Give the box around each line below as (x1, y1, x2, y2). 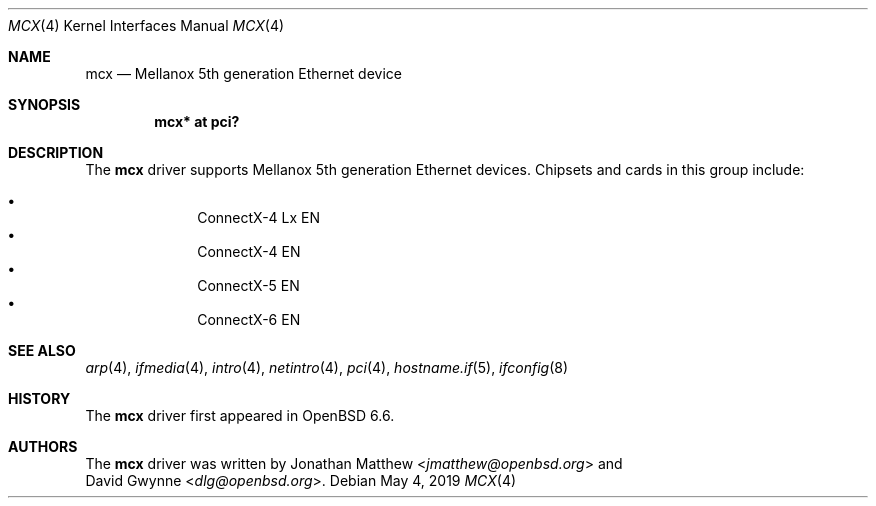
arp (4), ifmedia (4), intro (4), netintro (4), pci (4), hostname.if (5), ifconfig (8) (85, 359, 569, 376)
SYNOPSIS (8, 96, 81, 113)
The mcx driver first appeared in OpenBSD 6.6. (85, 407, 395, 424)
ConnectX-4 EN (197, 243, 301, 260)
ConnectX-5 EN (197, 277, 300, 294)
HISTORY (8, 390, 71, 407)
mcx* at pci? (154, 113, 240, 130)
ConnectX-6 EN (197, 311, 301, 328)
